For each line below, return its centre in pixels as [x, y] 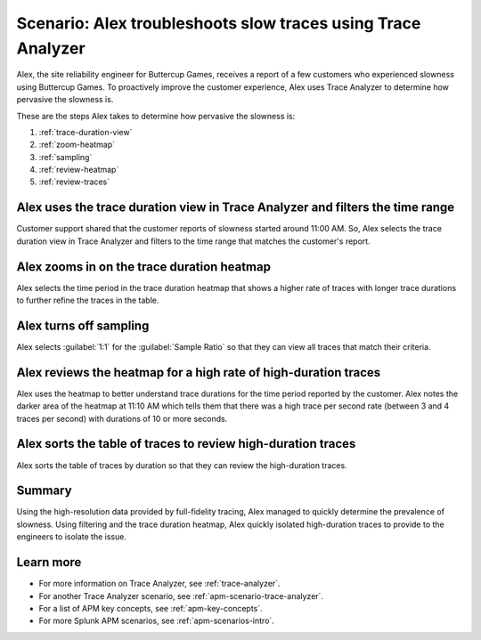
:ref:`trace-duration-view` [86, 132]
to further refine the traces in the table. [88, 300]
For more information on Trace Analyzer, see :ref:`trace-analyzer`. [159, 584]
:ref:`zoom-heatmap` [77, 145]
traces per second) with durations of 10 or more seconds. [122, 418]
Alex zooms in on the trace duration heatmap [144, 267]
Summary [44, 491]
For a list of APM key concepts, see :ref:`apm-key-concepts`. [151, 608]
